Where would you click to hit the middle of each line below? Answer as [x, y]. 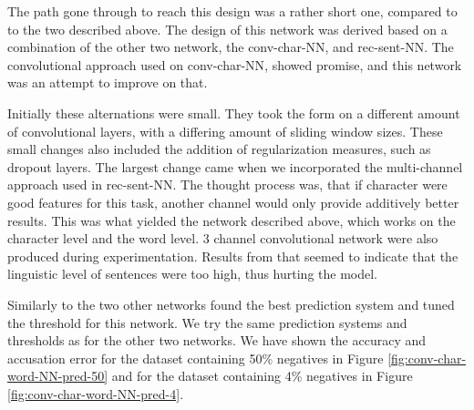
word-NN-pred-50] [58, 376]
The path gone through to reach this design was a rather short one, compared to [232, 11]
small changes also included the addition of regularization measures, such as [219, 149]
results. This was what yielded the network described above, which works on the [232, 220]
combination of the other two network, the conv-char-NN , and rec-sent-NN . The [231, 47]
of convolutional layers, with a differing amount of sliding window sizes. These [225, 131]
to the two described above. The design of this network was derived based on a [227, 29]
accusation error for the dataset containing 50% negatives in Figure [196, 358]
